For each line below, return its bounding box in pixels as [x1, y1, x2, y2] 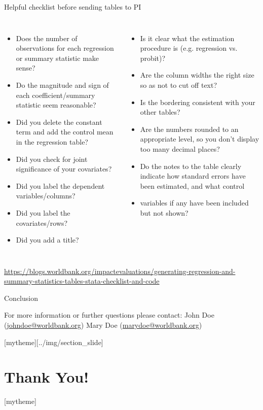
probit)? [140, 52, 166, 63]
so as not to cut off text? [140, 79, 217, 90]
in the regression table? [16, 136, 88, 147]
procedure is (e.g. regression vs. [140, 43, 238, 53]
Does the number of [16, 32, 78, 43]
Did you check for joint [16, 153, 88, 164]
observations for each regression [16, 43, 114, 53]
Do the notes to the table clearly [140, 160, 242, 171]
